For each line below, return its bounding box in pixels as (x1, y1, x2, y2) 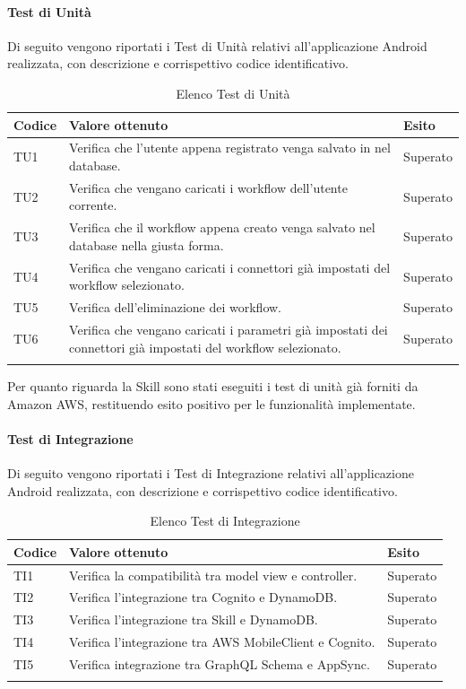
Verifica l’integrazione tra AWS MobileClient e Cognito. (69, 632, 375, 651)
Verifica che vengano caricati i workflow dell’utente (69, 178, 348, 196)
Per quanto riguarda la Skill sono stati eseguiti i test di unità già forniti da (7, 376, 419, 395)
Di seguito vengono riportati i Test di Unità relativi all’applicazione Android (7, 36, 427, 55)
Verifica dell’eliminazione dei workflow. (69, 298, 281, 317)
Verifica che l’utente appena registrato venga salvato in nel (69, 138, 391, 157)
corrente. (69, 196, 117, 214)
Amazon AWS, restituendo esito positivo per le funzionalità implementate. (7, 394, 416, 413)
